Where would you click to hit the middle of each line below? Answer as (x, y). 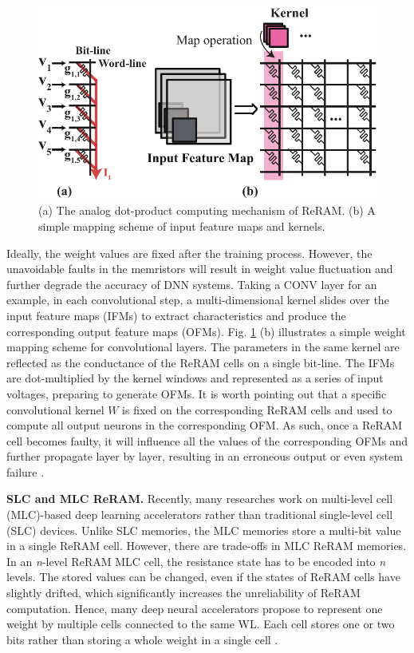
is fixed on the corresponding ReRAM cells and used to (257, 409)
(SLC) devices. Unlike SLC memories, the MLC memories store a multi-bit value (204, 530)
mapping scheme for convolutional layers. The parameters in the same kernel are (203, 347)
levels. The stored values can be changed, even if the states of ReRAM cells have (203, 577)
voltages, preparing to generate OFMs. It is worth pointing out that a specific (197, 393)
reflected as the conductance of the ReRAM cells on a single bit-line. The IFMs (201, 362)
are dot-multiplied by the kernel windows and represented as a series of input (195, 378)
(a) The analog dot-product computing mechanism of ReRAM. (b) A (207, 210)
